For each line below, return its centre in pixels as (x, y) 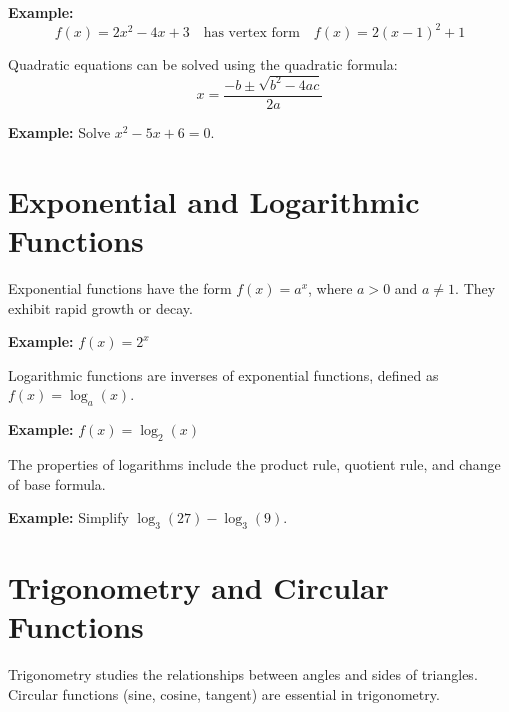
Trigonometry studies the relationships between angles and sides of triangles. (243, 674)
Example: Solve (59, 132)
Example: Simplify (68, 517)
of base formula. (57, 483)
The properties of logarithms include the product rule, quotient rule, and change (254, 463)
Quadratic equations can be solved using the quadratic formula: (203, 64)
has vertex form (251, 33)
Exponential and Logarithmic (214, 200)
